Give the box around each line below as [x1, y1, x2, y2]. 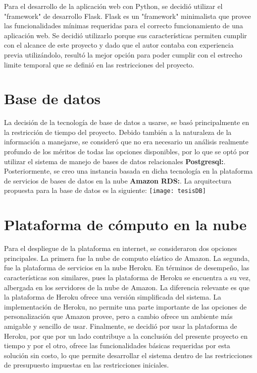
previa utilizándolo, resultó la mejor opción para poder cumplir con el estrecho [4, 49, 243, 60]
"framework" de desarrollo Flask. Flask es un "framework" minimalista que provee [4, 10, 251, 21]
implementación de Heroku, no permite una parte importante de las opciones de [4, 301, 247, 311]
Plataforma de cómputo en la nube [4, 214, 247, 235]
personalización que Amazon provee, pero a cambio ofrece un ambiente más [4, 311, 233, 321]
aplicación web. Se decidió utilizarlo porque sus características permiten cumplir [4, 30, 247, 40]
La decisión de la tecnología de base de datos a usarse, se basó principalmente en [4, 117, 250, 127]
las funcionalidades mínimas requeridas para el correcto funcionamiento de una [4, 20, 243, 31]
